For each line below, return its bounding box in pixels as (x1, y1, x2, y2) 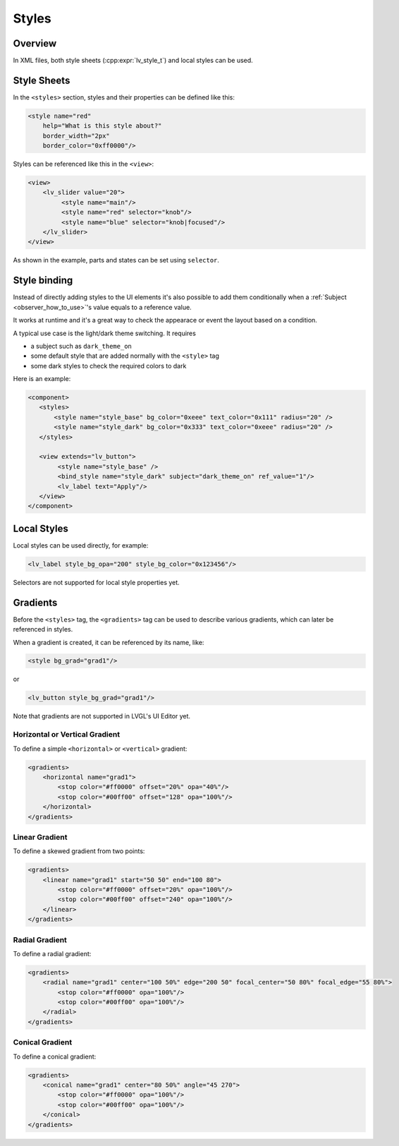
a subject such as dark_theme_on (30, 342, 132, 350)
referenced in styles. (13, 625, 73, 634)
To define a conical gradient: (13, 1052, 97, 1061)
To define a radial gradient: (13, 949, 92, 958)
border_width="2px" (42, 131, 111, 140)
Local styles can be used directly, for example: (13, 541, 149, 550)
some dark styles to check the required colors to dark (30, 361, 187, 370)
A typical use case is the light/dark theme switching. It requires (13, 329, 197, 337)
